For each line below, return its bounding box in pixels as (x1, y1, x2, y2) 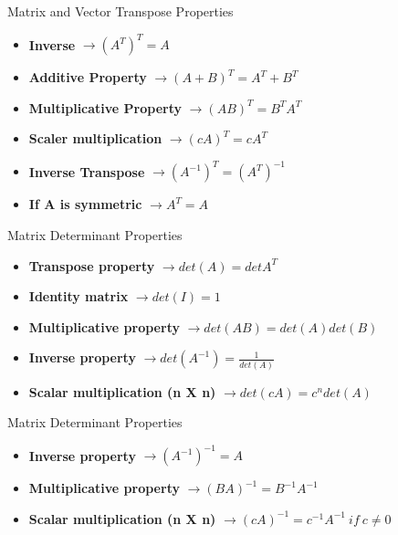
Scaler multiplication (28, 129, 162, 148)
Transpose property (28, 256, 155, 275)
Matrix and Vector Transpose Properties (7, 2, 234, 20)
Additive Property (28, 68, 147, 87)
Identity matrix (28, 287, 129, 306)
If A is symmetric (28, 194, 142, 214)
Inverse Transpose (28, 162, 145, 181)
